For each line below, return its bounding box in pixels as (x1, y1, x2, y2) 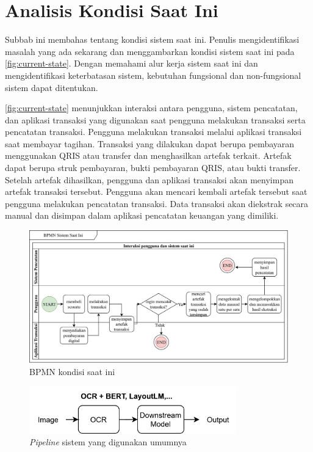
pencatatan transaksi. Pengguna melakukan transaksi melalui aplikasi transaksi (5, 125, 302, 138)
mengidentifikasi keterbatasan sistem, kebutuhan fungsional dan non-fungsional (5, 68, 301, 81)
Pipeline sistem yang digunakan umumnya (29, 436, 187, 448)
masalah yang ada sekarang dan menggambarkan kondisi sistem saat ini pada (5, 45, 295, 57)
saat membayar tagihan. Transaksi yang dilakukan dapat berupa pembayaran (5, 137, 295, 150)
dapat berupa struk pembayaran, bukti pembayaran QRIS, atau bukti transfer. (5, 161, 301, 174)
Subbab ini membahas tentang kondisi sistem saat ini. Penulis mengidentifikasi (5, 33, 300, 46)
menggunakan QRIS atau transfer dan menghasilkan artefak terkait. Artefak (5, 149, 292, 162)
